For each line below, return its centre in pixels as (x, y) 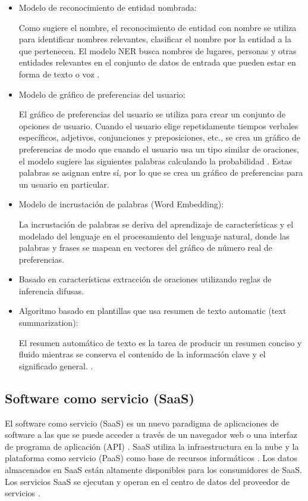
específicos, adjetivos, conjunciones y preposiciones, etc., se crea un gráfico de (159, 137)
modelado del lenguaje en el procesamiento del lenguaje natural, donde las (154, 236)
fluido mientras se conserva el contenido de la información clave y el (142, 354)
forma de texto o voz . (59, 74)
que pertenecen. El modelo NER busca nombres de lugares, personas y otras (158, 50)
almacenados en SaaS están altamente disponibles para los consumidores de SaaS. (153, 470)
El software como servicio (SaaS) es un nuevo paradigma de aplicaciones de (142, 423)
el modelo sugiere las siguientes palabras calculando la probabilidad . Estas (155, 161)
